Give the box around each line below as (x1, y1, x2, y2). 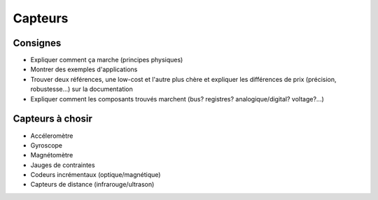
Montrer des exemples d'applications (30, 65, 138, 73)
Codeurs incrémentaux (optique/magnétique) (30, 171, 161, 179)
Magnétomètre (30, 151, 73, 159)
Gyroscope (30, 141, 63, 150)
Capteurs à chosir (13, 113, 92, 125)
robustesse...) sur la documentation (30, 85, 133, 94)
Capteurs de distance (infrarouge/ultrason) (30, 180, 155, 189)
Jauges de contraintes (30, 161, 95, 169)
